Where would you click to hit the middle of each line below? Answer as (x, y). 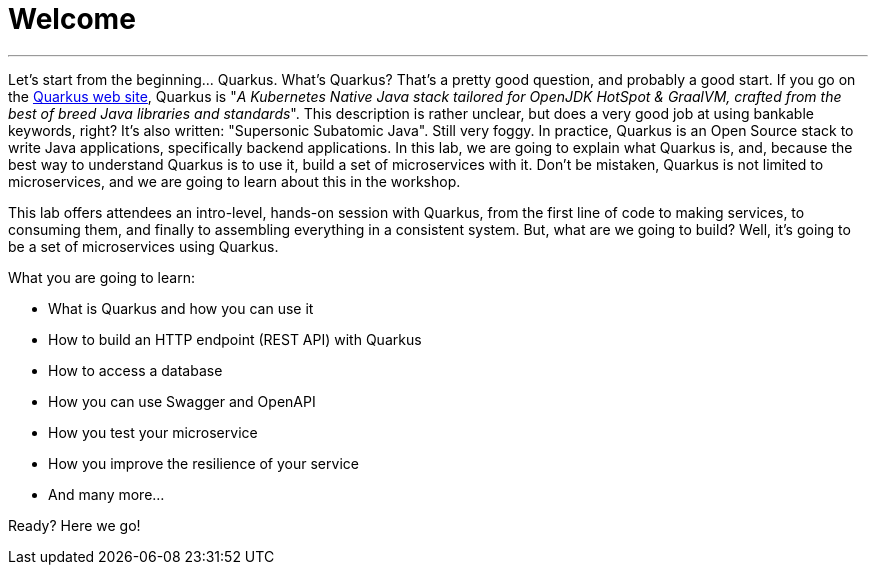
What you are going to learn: (101, 277)
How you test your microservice (153, 432)
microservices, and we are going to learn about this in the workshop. (234, 181)
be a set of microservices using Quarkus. (143, 246)
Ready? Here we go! (74, 525)
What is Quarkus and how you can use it (181, 308)
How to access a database (135, 370)
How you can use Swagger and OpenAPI (182, 401)
